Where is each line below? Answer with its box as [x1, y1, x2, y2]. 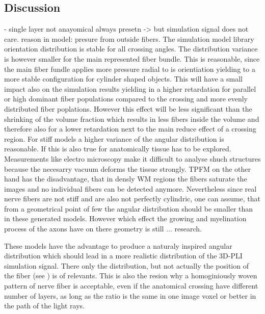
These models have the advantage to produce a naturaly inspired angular [4, 240, 232, 251]
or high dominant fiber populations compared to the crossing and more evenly [4, 93, 248, 104]
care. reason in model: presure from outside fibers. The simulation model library [4, 33, 254, 44]
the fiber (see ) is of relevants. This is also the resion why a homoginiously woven [4, 270, 257, 281]
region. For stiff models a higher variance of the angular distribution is [4, 133, 224, 144]
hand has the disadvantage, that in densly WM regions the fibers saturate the [4, 173, 247, 184]
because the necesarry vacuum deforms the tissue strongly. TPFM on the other [4, 163, 251, 174]
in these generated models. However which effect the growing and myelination [4, 213, 247, 224]
